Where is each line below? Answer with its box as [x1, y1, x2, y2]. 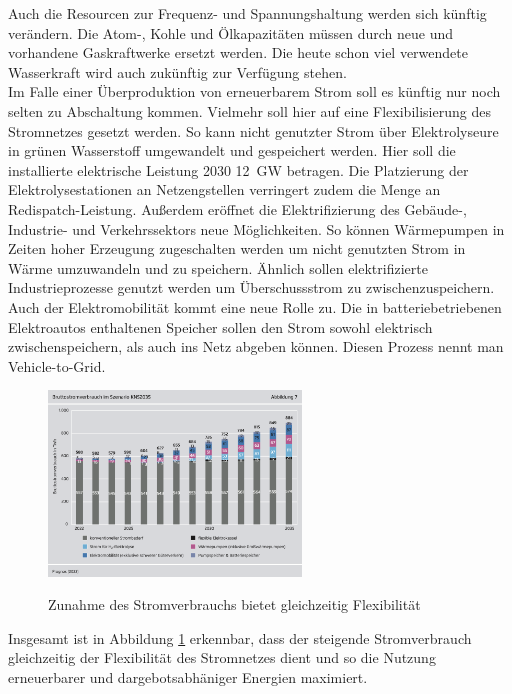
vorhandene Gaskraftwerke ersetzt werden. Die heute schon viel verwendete [8, 42, 468, 63]
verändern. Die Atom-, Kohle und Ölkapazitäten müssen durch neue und [8, 22, 453, 43]
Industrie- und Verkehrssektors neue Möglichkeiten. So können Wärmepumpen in [8, 218, 505, 239]
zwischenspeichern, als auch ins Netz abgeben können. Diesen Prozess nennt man [8, 336, 504, 357]
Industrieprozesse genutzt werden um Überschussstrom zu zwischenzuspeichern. [8, 277, 495, 298]
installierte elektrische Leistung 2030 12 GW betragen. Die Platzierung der [8, 159, 469, 180]
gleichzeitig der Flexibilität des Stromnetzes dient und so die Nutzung [8, 647, 436, 668]
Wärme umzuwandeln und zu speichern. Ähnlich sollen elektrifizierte [8, 257, 428, 278]
